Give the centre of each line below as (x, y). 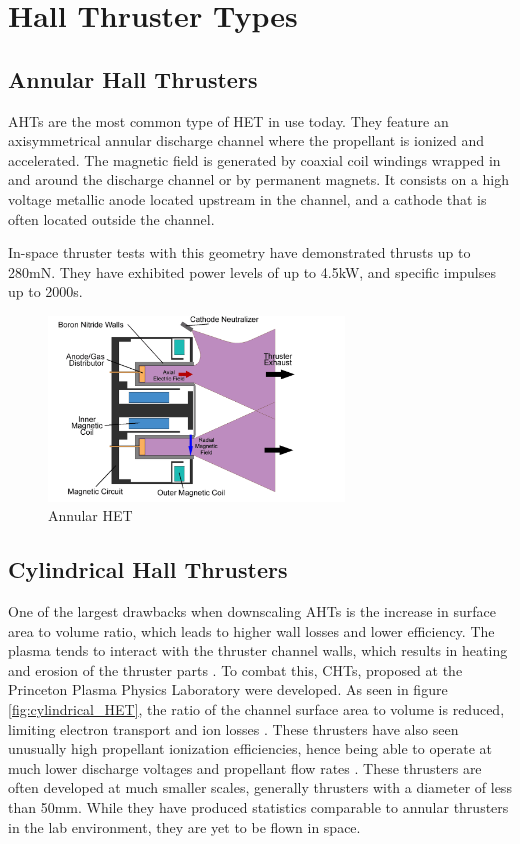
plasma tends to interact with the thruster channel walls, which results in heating (258, 650)
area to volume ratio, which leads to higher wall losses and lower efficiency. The (251, 630)
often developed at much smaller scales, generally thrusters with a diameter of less (260, 787)
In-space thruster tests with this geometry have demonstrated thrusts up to (239, 252)
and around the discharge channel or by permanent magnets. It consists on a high (259, 179)
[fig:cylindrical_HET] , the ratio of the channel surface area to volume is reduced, (256, 709)
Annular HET (90, 515)
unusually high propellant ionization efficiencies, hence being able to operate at (250, 748)
